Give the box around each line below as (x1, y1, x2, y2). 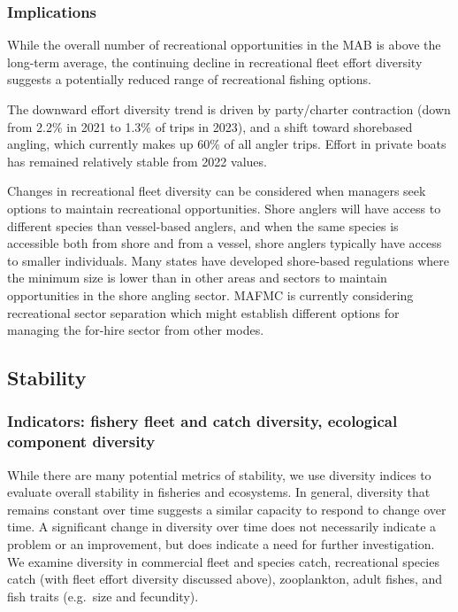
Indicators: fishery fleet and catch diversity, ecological (7, 410, 398, 432)
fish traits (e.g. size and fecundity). (7, 586, 199, 605)
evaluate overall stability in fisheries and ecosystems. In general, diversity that (7, 483, 431, 501)
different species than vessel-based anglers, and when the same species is (7, 216, 399, 235)
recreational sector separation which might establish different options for (7, 303, 400, 321)
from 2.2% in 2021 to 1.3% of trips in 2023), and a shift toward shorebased (7, 117, 413, 136)
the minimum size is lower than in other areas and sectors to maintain (7, 268, 387, 287)
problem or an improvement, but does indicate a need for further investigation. (7, 535, 435, 554)
